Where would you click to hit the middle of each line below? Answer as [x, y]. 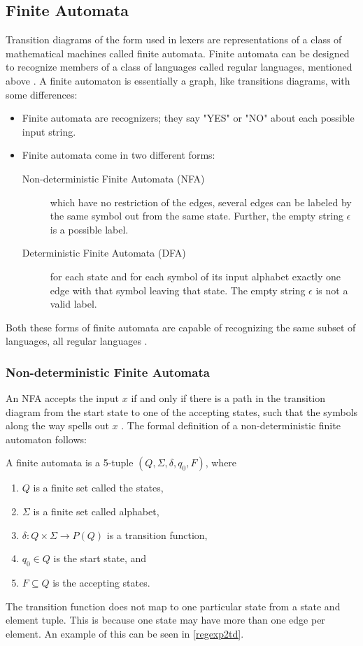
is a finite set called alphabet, [96, 511]
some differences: [42, 94]
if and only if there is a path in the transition [228, 398]
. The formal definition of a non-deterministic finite [231, 425]
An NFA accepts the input [63, 398]
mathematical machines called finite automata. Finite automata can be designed [178, 53]
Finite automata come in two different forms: [119, 155]
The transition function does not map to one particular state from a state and [173, 606]
